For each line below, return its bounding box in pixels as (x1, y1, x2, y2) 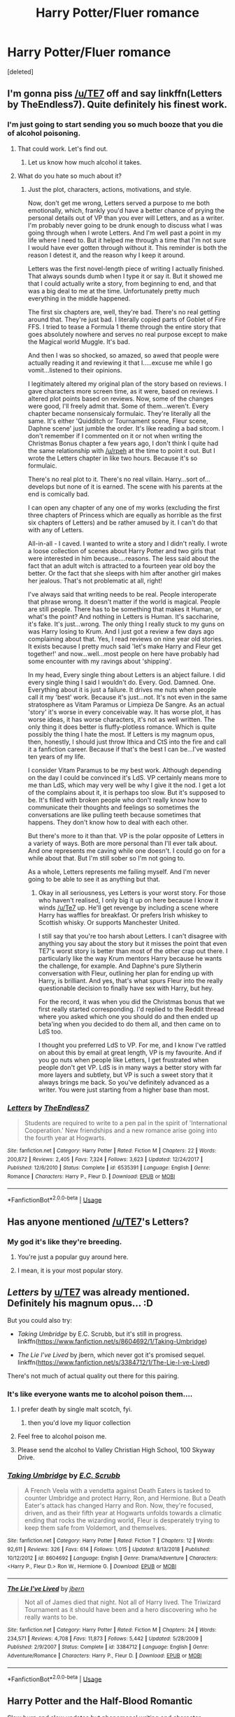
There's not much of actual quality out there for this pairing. (7, 1371, 180, 1380)
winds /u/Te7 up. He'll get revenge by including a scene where (38, 903, 219, 912)
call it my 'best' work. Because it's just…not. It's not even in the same (27, 693, 227, 701)
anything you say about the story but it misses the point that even (38, 939, 227, 947)
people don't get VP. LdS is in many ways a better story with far (38, 1063, 222, 1071)
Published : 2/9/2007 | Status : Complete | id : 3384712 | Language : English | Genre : (7, 1643, 209, 1650)
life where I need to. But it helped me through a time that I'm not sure (27, 236, 227, 244)
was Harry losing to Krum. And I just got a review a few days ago (27, 627, 215, 635)
